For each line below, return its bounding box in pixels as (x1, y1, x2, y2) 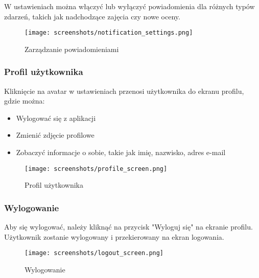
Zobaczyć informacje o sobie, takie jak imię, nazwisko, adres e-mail (16, 147, 226, 158)
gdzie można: (4, 95, 45, 106)
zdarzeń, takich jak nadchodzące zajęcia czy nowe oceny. (4, 11, 180, 21)
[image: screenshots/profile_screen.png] (25, 165, 168, 172)
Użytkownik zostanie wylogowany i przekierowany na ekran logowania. (4, 231, 224, 242)
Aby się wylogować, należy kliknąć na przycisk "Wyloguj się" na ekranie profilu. (4, 221, 253, 232)
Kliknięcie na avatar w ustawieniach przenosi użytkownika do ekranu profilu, (4, 85, 244, 96)
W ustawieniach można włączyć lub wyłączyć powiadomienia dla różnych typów (4, 1, 255, 11)
